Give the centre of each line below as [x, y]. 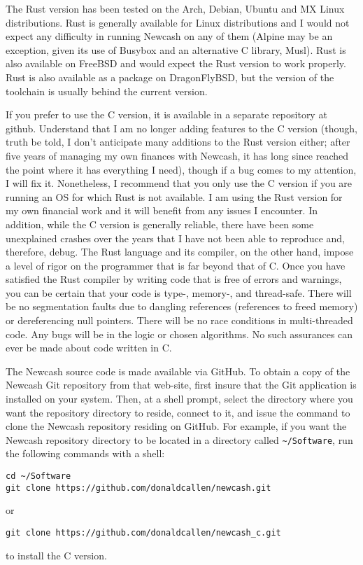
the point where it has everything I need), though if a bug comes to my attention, [181, 169]
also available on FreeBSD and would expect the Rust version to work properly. [176, 63]
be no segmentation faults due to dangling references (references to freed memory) [182, 306]
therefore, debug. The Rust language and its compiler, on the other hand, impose [180, 252]
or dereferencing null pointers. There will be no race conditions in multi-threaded [179, 320]
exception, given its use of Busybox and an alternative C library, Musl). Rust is [176, 49]
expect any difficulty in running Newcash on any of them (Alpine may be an [169, 36]
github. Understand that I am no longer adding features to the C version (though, [181, 128]
